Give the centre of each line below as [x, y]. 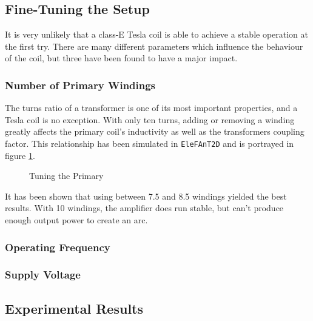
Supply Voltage [43, 275]
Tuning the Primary [66, 176]
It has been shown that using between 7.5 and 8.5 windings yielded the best [146, 196]
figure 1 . [20, 155]
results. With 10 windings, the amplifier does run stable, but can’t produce [144, 208]
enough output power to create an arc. [76, 220]
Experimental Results [74, 308]
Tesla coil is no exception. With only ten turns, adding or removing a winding [150, 119]
